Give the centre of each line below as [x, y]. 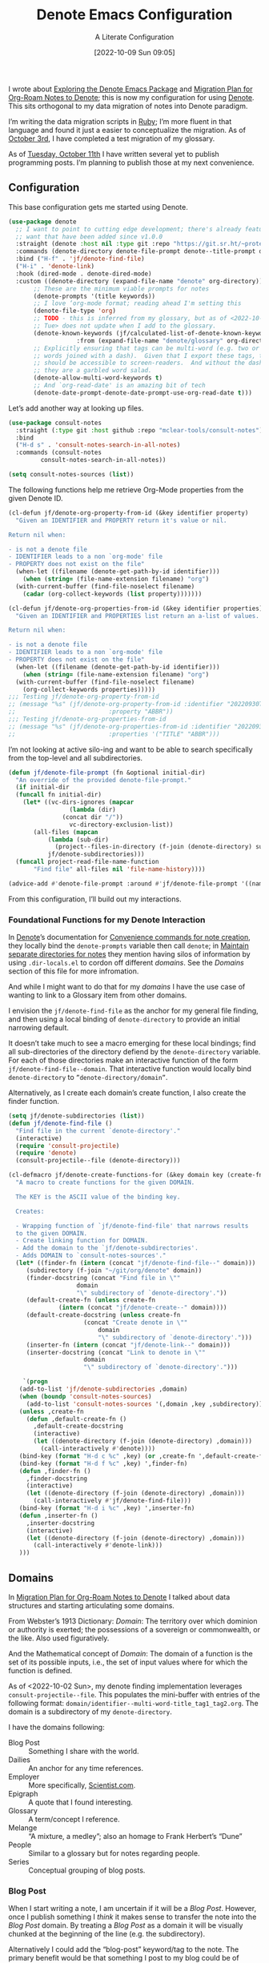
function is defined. [40, 1670]
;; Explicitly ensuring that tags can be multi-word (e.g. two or [147, 348]
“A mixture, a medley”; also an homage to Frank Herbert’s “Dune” [135, 1836]
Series [19, 1861]
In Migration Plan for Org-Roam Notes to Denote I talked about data [119, 1597]
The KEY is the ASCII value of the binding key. [98, 1197]
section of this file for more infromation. [74, 971]
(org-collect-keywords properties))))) [89, 689]
